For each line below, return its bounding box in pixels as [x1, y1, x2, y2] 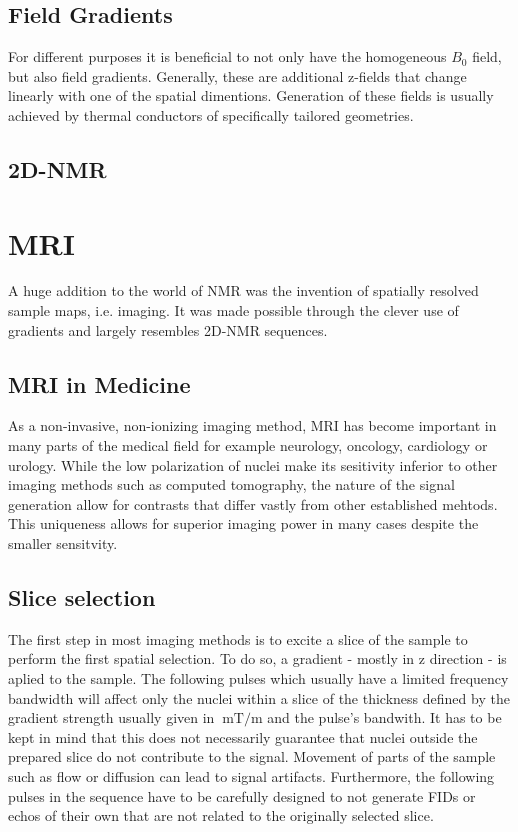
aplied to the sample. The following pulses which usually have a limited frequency [8, 668, 509, 689]
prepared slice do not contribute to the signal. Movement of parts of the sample [8, 746, 496, 767]
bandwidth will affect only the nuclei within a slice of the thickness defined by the [8, 687, 510, 708]
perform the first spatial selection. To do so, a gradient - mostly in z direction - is [8, 648, 507, 669]
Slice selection [8, 582, 156, 613]
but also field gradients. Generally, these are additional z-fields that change [8, 65, 467, 86]
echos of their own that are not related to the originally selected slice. [8, 805, 434, 826]
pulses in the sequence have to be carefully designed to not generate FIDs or [8, 785, 476, 806]
